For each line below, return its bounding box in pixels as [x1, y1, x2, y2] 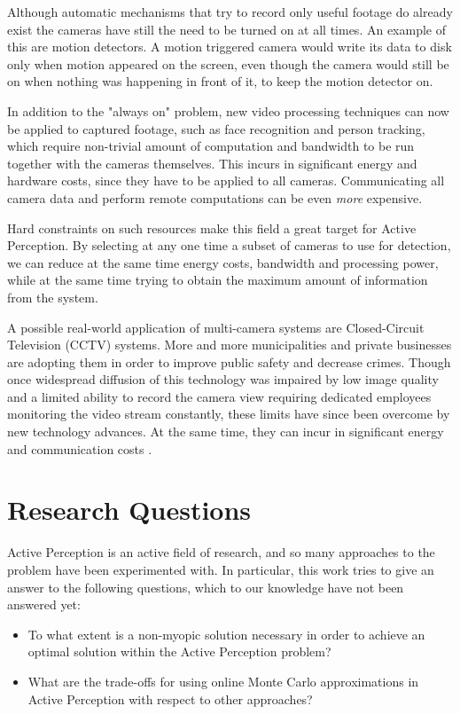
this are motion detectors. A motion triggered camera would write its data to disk [7, 37, 452, 56]
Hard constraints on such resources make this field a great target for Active [7, 218, 417, 237]
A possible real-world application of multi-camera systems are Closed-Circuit [7, 318, 425, 336]
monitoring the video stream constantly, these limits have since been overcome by [7, 404, 450, 423]
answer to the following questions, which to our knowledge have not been [7, 577, 404, 596]
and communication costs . [7, 439, 152, 458]
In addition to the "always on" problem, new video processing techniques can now [7, 101, 449, 120]
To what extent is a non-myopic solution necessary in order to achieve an [27, 624, 425, 643]
